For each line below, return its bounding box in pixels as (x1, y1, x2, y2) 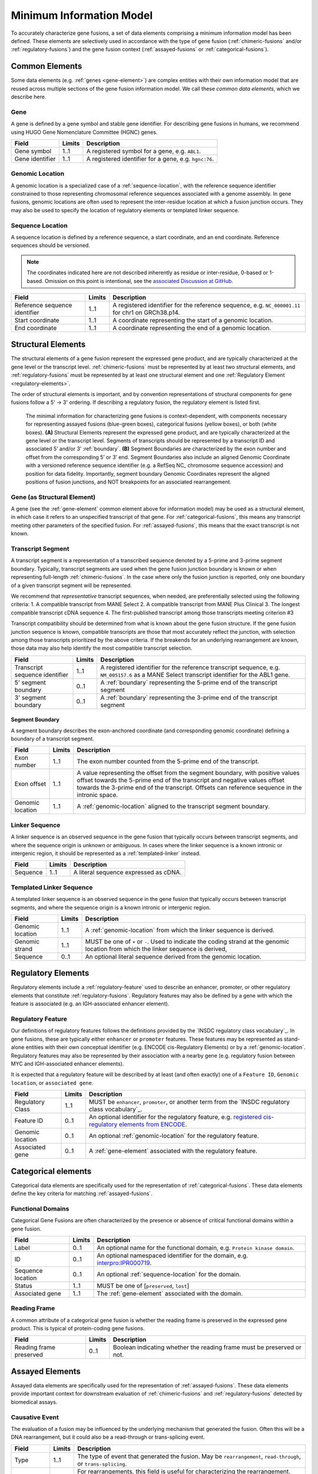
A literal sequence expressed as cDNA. (73, 868, 182, 877)
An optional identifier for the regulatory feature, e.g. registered (88, 1113, 262, 1121)
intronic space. (77, 791, 118, 799)
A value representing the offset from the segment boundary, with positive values (77, 769, 300, 777)
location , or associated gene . (11, 1079, 94, 1086)
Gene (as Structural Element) (11, 493, 96, 501)
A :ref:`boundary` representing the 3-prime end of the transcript (100, 693, 278, 702)
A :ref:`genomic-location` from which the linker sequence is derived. (85, 926, 275, 934)
